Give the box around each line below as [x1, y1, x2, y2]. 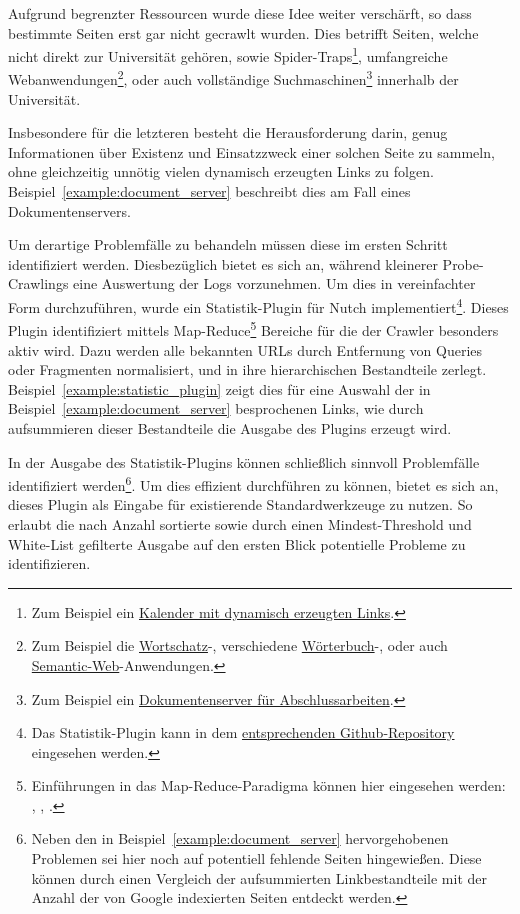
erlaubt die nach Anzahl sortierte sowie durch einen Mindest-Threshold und [8, 513, 472, 534]
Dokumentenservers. [8, 200, 131, 221]
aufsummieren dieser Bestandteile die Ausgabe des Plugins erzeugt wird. [8, 417, 452, 438]
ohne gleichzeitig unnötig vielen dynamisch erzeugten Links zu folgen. [8, 161, 434, 182]
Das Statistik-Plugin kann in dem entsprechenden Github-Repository [31, 722, 455, 743]
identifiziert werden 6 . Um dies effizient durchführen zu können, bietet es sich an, [8, 472, 499, 495]
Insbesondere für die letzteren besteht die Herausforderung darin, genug [8, 122, 448, 143]
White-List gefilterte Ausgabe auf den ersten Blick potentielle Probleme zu [8, 533, 466, 554]
